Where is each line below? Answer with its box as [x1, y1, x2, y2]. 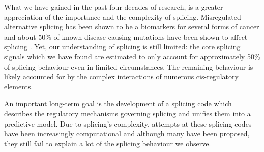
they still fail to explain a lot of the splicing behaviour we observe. [4, 138, 211, 148]
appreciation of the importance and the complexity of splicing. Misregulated [4, 11, 241, 22]
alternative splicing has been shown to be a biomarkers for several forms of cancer [4, 21, 259, 32]
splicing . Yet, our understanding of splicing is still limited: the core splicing [4, 41, 241, 52]
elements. [4, 81, 33, 92]
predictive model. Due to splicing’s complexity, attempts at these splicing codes [4, 118, 252, 129]
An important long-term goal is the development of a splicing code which [4, 98, 232, 109]
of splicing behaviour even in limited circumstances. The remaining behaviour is [4, 61, 253, 72]
